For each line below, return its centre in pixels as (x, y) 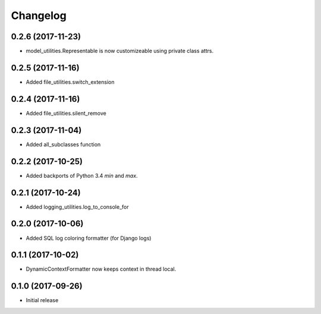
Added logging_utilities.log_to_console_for (77, 207)
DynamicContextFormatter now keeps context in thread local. (101, 269)
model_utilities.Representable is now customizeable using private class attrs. (120, 51)
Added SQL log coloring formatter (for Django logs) (89, 238)
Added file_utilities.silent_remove (66, 113)
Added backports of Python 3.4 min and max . (82, 175)
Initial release (42, 300)
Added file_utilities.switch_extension (70, 82)
